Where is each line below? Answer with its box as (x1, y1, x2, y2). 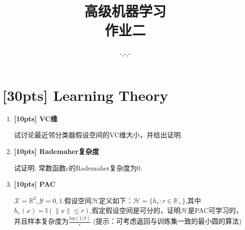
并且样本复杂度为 (14, 216, 69, 226)
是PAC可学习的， (188, 205, 243, 215)
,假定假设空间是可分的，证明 (90, 205, 181, 215)
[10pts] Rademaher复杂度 (14, 146, 99, 156)
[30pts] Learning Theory (2, 85, 168, 105)
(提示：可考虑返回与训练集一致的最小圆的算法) (93, 216, 242, 226)
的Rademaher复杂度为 (69, 162, 137, 172)
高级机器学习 (84, 1, 166, 21)
